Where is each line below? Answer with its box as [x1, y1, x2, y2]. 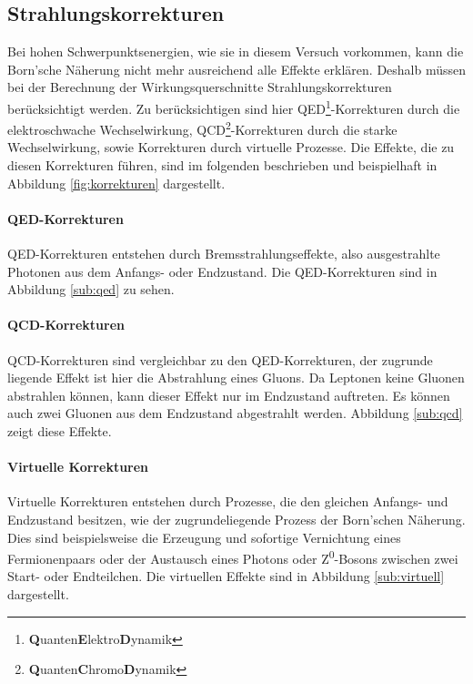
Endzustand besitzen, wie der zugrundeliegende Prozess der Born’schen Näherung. [7, 510, 466, 528]
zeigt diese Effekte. [7, 422, 112, 441]
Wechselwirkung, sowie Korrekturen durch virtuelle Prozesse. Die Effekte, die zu [7, 138, 455, 157]
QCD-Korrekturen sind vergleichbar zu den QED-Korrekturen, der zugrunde [7, 350, 433, 369]
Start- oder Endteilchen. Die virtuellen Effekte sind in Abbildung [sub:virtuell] [7, 567, 445, 586]
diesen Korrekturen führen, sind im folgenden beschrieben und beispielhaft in [7, 156, 438, 175]
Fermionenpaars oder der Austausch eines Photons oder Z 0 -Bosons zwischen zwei [7, 546, 458, 567]
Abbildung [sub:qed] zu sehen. [7, 280, 175, 299]
